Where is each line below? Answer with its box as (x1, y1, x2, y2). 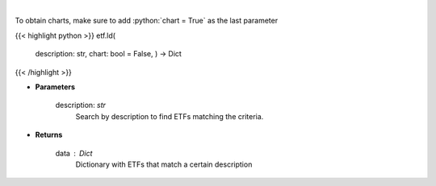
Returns (35, 130, 63, 140)
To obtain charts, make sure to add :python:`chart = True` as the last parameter (15, 16, 279, 26)
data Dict (55, 148, 93, 158)
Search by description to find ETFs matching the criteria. (75, 111, 264, 121)
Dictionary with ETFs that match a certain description (75, 159, 253, 169)
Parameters (35, 81, 76, 92)
